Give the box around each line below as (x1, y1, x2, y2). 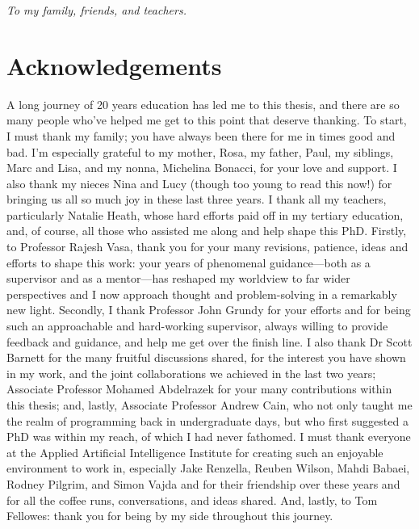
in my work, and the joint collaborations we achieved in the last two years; (6, 364, 376, 381)
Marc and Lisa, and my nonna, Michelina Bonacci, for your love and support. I (6, 159, 397, 176)
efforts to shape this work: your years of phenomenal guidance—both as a (6, 254, 371, 271)
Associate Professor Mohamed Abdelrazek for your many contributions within (6, 380, 392, 397)
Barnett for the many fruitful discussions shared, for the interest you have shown (6, 349, 406, 366)
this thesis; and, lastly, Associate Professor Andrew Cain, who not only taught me (6, 397, 413, 413)
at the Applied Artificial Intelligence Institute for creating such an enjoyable (6, 443, 383, 460)
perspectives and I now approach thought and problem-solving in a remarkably (6, 285, 397, 302)
